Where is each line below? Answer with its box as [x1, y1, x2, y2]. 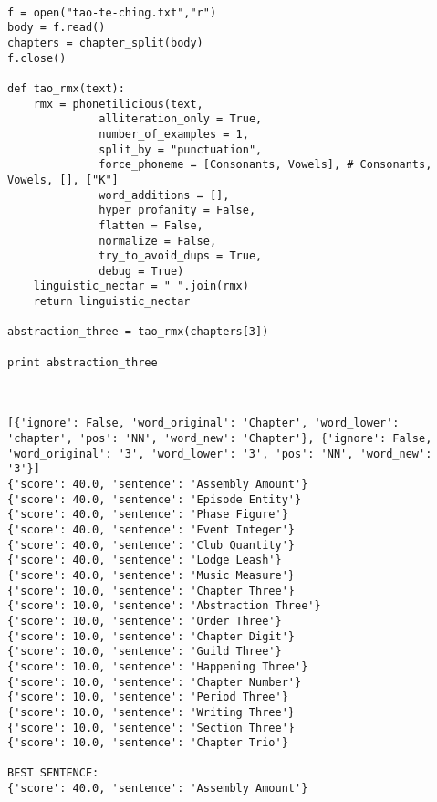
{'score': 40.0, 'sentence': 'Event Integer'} [7, 522, 295, 536]
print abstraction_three [7, 355, 158, 369]
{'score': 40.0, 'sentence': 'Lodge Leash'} [7, 554, 282, 567]
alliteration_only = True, [99, 112, 263, 126]
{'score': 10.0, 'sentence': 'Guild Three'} [7, 645, 282, 659]
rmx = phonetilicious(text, [33, 97, 203, 111]
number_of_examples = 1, [99, 127, 249, 141]
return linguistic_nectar [33, 295, 191, 309]
